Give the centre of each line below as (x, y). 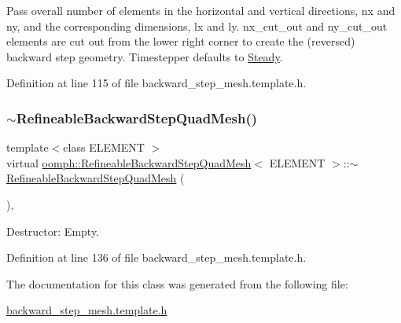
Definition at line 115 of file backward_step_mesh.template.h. (156, 83)
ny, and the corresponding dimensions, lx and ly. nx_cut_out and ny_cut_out (197, 26)
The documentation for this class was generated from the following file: (177, 283)
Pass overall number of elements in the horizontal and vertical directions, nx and (201, 10)
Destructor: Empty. (53, 231)
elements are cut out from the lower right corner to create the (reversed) (181, 41)
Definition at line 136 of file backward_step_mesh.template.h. (156, 257)
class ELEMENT (104, 147)
